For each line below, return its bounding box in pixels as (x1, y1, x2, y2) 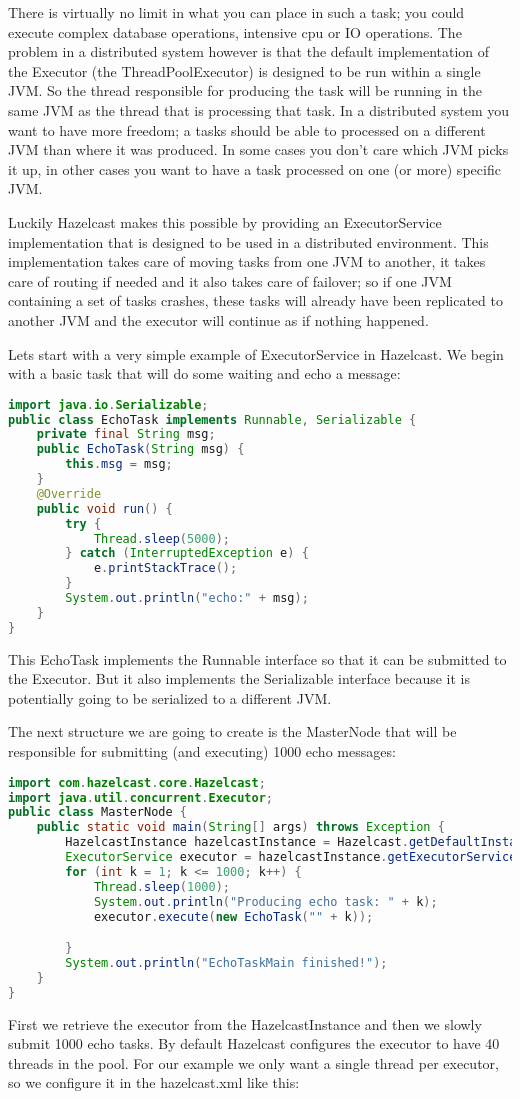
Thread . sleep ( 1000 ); (93, 879, 230, 894)
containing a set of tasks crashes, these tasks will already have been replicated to (8, 290, 503, 311)
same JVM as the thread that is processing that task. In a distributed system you (8, 99, 510, 120)
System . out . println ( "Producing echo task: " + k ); (93, 894, 438, 909)
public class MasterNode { (8, 805, 187, 820)
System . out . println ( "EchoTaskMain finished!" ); (65, 955, 388, 970)
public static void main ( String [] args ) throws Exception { (36, 820, 445, 835)
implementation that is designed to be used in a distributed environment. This (8, 231, 489, 252)
